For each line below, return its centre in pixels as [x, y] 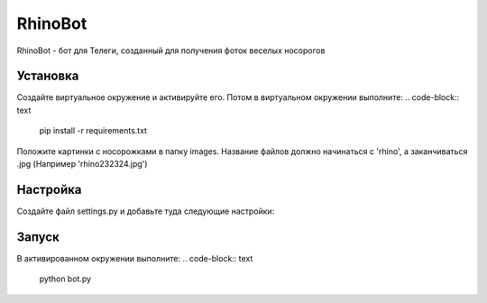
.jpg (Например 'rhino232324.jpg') [82, 164]
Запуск [38, 237]
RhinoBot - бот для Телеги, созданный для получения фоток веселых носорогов [171, 50]
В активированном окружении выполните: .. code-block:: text [135, 258]
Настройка [49, 189]
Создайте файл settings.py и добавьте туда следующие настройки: [146, 211]
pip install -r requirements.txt [93, 131]
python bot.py [65, 279]
